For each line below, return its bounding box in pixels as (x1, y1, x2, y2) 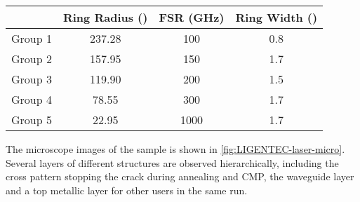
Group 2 (11, 50, 52, 67)
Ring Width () (235, 9, 318, 25)
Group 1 (11, 30, 52, 46)
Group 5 (11, 112, 52, 128)
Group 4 (11, 91, 52, 107)
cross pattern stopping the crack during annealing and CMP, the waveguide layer (6, 169, 354, 184)
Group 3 (11, 71, 52, 87)
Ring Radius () (62, 9, 148, 25)
